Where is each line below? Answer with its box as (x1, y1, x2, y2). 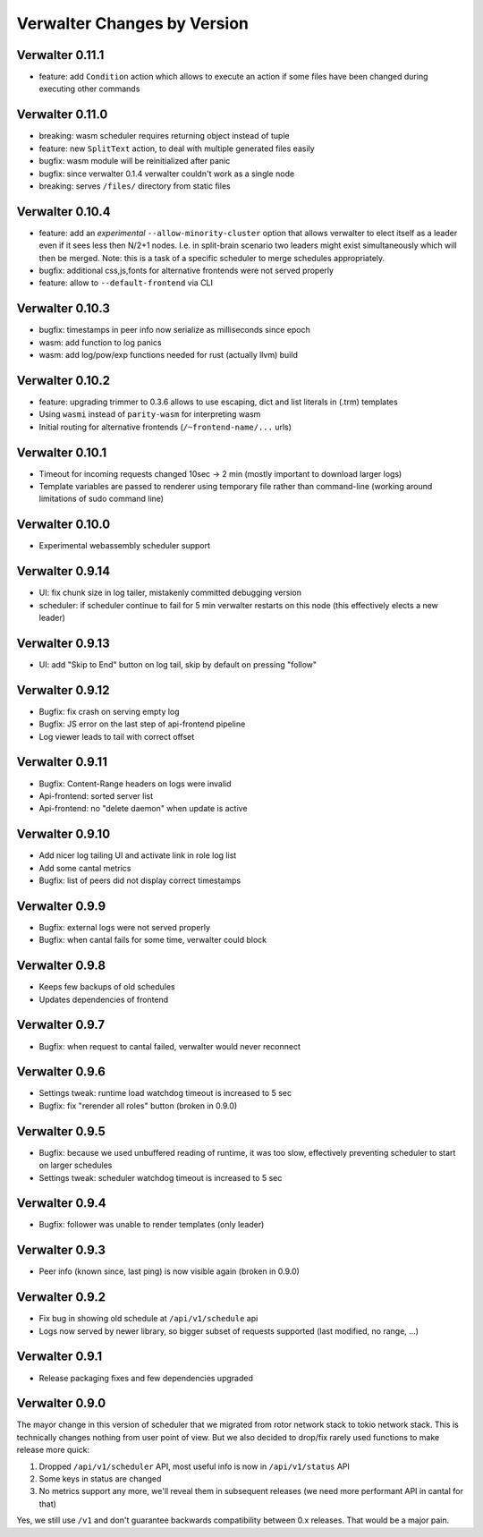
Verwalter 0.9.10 (16, 827, 111, 842)
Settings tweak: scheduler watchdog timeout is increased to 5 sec (38, 1172, 283, 1183)
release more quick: (16, 1445, 89, 1456)
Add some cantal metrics (38, 862, 131, 873)
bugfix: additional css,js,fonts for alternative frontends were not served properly (38, 265, 335, 276)
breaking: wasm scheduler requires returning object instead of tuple (38, 131, 290, 141)
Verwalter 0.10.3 (16, 301, 111, 317)
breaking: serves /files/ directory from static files (38, 180, 232, 191)
